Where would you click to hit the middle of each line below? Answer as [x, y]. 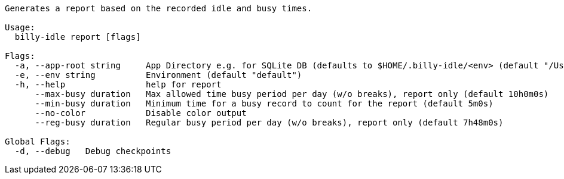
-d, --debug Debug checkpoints [93, 151]
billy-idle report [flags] [78, 37]
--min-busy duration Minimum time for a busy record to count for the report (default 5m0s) [264, 103]
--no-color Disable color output [141, 113]
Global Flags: [38, 142]
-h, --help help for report [118, 84]
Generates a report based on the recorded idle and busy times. [159, 8]
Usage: [20, 27]
